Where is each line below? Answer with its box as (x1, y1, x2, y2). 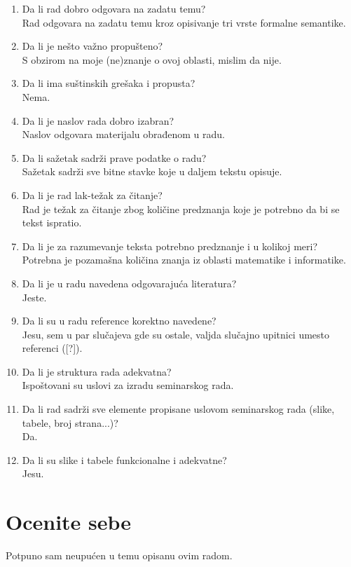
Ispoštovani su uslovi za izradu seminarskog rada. (22, 378, 234, 392)
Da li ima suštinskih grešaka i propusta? (22, 76, 195, 90)
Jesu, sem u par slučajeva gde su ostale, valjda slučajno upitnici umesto (22, 327, 330, 341)
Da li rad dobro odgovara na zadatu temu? (22, 1, 206, 15)
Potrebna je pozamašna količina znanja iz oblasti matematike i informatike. (22, 252, 346, 267)
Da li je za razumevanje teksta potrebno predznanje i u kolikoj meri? (22, 238, 317, 253)
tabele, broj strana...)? (22, 415, 118, 430)
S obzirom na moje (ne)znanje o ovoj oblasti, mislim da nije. (22, 52, 282, 67)
